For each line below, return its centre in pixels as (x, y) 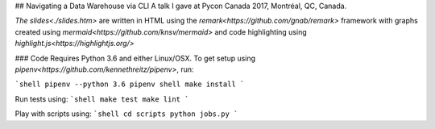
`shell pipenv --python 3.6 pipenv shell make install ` (130, 84)
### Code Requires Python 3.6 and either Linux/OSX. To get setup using (135, 58)
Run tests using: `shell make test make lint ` (102, 99)
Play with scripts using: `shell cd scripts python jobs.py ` (126, 114)
